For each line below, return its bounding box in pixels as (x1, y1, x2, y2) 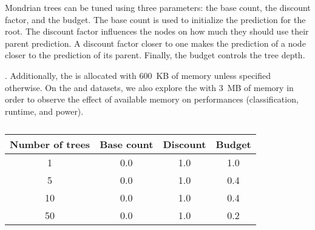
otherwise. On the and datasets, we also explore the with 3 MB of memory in (5, 81, 294, 93)
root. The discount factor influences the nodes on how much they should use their (5, 25, 309, 38)
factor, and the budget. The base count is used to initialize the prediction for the (5, 13, 306, 25)
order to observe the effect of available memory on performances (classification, (5, 93, 299, 106)
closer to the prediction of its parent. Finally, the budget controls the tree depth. (5, 49, 305, 61)
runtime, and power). (5, 104, 84, 117)
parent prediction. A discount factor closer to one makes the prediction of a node (5, 36, 306, 49)
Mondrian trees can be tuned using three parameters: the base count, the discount (5, 1, 311, 13)
